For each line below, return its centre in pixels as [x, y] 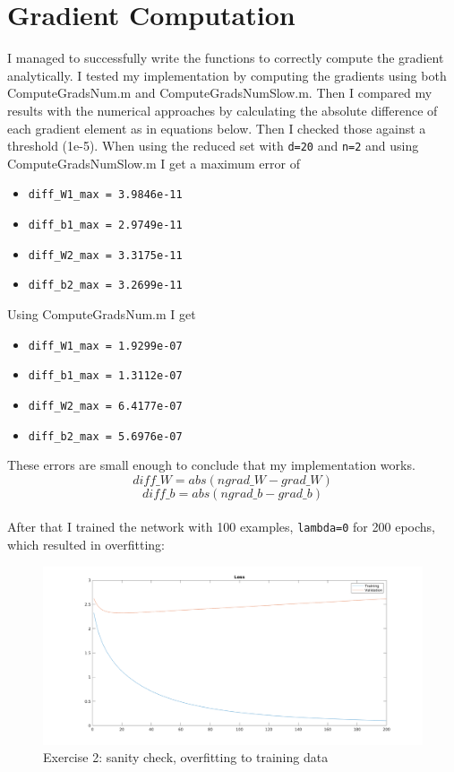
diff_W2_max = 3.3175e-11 [105, 255]
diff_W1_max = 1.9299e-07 [105, 346]
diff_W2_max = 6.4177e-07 [105, 406]
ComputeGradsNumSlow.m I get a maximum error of [154, 163]
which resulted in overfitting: [86, 545]
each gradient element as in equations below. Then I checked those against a [217, 128]
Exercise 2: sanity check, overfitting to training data [186, 757]
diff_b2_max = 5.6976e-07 [105, 436]
